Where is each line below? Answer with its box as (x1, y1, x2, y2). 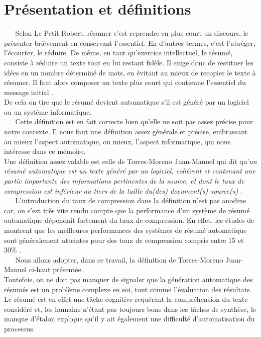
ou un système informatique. (4, 106, 92, 117)
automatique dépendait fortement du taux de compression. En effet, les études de (4, 215, 254, 225)
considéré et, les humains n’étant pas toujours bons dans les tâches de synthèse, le (4, 303, 256, 314)
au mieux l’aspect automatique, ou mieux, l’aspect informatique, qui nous (4, 136, 231, 146)
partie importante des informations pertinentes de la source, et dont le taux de (4, 176, 244, 186)
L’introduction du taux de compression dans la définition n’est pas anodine (15, 195, 246, 206)
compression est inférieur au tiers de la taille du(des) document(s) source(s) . (4, 185, 242, 196)
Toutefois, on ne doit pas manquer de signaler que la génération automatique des (4, 274, 253, 284)
